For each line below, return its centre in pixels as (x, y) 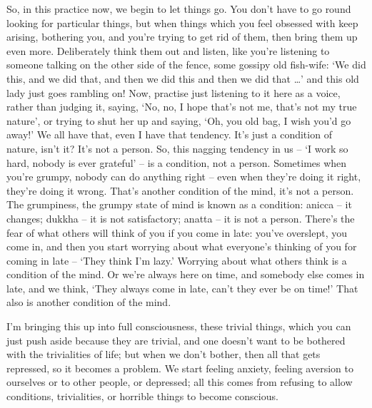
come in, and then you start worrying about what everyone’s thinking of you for (182, 246)
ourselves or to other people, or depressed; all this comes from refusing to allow (180, 382)
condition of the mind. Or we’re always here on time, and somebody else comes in (186, 274)
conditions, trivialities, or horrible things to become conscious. (142, 396)
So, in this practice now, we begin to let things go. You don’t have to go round (179, 9)
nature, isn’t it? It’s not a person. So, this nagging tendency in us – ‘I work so (177, 148)
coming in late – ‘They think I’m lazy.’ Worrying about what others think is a (177, 260)
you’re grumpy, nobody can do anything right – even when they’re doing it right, (184, 177)
